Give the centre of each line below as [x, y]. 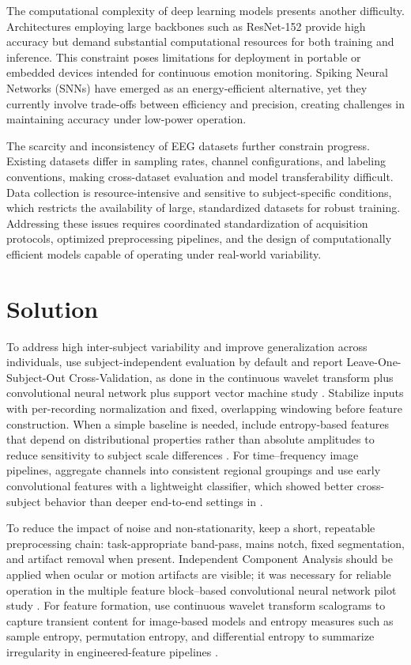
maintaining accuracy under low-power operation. [126, 119]
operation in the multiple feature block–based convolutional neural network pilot [202, 589]
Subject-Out [36, 377]
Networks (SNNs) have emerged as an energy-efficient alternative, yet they [187, 87]
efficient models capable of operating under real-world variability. [164, 253]
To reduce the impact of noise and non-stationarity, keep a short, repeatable [191, 528]
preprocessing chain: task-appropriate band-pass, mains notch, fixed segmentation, [205, 543]
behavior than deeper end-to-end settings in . [154, 501]
